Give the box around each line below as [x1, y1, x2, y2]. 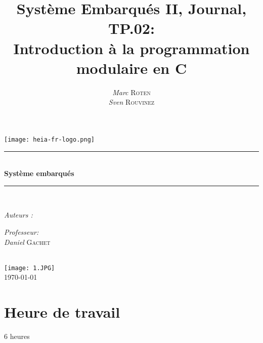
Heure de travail [4, 302, 120, 322]
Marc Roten [112, 87, 151, 97]
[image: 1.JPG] [4, 264, 55, 272]
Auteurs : [4, 209, 33, 220]
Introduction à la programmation [13, 37, 250, 58]
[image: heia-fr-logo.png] [4, 136, 95, 143]
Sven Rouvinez [108, 97, 155, 107]
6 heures [4, 331, 30, 341]
